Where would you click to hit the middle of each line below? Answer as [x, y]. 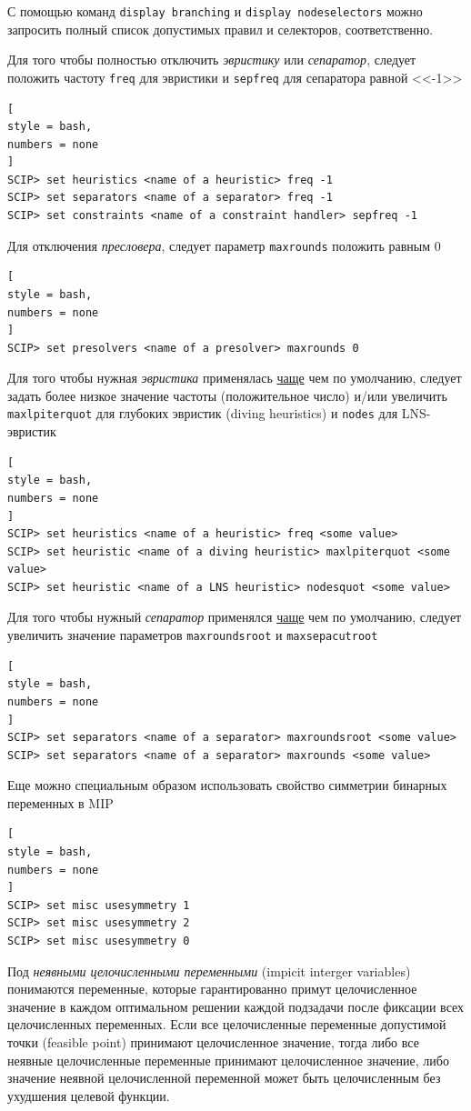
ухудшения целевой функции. [89, 1095]
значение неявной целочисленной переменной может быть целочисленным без [224, 1078]
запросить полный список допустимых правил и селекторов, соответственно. [220, 29]
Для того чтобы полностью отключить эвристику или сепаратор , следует [212, 60]
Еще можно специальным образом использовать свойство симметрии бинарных [227, 785]
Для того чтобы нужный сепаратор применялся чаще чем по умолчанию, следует [235, 617]
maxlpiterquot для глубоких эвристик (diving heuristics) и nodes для [203, 413]
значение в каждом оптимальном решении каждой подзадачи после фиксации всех [236, 1006]
